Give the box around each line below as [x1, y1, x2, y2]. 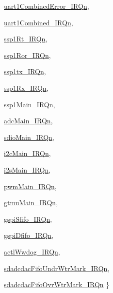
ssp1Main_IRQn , [4, 99, 55, 109]
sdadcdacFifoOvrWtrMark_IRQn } [4, 279, 110, 290]
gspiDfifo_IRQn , [4, 230, 54, 240]
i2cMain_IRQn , [4, 148, 51, 158]
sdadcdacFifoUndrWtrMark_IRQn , [4, 263, 110, 273]
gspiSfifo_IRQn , [4, 214, 52, 224]
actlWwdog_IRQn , [4, 246, 60, 256]
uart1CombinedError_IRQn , [4, 1, 89, 11]
